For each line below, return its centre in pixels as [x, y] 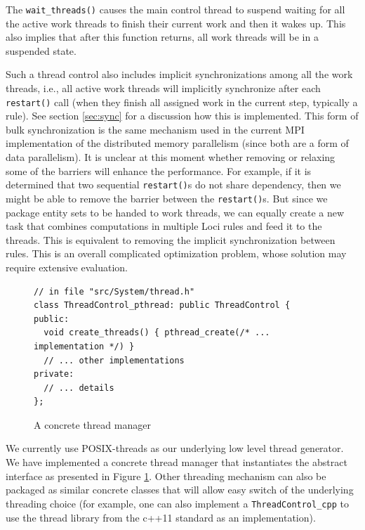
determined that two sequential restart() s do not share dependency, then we [173, 185]
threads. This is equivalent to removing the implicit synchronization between [171, 239]
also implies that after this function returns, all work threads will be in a [162, 37]
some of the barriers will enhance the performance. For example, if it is [159, 170]
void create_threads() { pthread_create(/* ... [157, 333]
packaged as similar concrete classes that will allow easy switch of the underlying [180, 490]
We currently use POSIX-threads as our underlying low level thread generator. [175, 448]
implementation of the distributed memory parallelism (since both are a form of [177, 143]
